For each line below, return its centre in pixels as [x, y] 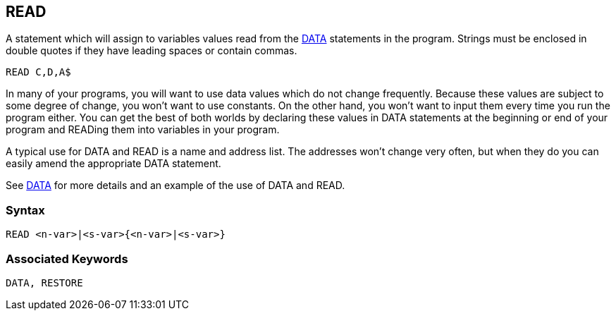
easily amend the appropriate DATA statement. [113, 164]
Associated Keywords [67, 259]
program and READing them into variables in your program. [143, 130]
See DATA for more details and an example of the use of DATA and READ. [175, 186]
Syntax [25, 210]
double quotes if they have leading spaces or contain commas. [152, 51]
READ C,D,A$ [38, 72]
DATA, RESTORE [44, 282]
